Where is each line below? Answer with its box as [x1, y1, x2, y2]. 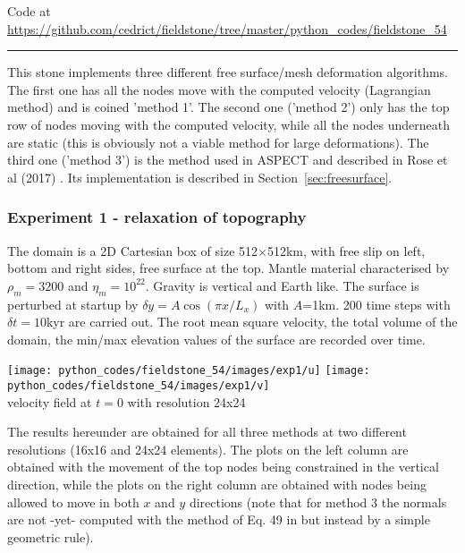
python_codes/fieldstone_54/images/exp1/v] [7, 379, 270, 392]
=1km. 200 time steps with [302, 294, 451, 313]
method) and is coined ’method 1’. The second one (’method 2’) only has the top [7, 98, 450, 116]
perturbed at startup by [7, 294, 139, 313]
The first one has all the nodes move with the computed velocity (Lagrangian [7, 80, 431, 98]
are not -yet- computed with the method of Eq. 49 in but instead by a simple [7, 510, 430, 529]
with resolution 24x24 [127, 392, 246, 411]
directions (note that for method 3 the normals [189, 492, 447, 511]
